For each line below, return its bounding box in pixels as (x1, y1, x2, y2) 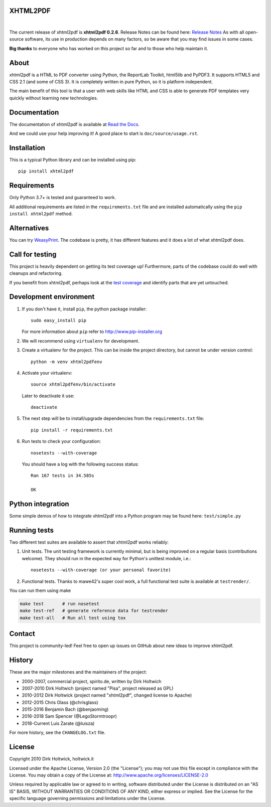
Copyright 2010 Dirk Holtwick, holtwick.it (9, 756, 94, 762)
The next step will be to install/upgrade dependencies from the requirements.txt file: (22, 415, 204, 421)
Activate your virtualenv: (22, 370, 73, 376)
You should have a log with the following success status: (22, 461, 139, 467)
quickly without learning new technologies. (9, 95, 98, 101)
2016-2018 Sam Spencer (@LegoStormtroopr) (22, 713, 117, 719)
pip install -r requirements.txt (31, 427, 113, 433)
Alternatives (9, 224, 49, 232)
